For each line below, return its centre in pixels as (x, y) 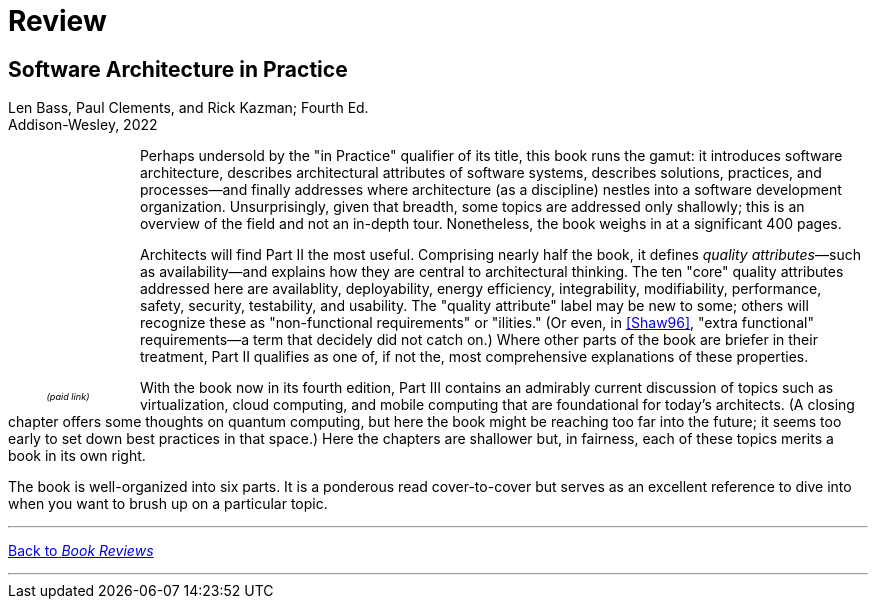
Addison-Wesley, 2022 (83, 125)
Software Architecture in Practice (178, 69)
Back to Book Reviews (81, 551)
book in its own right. (77, 456)
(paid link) (68, 397)
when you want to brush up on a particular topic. (168, 504)
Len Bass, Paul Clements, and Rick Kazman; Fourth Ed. (188, 108)
